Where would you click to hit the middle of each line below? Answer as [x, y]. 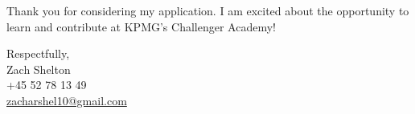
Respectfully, [38, 53]
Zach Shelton [39, 69]
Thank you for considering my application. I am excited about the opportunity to [208, 10]
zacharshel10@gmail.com [67, 100]
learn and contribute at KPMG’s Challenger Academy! [141, 26]
